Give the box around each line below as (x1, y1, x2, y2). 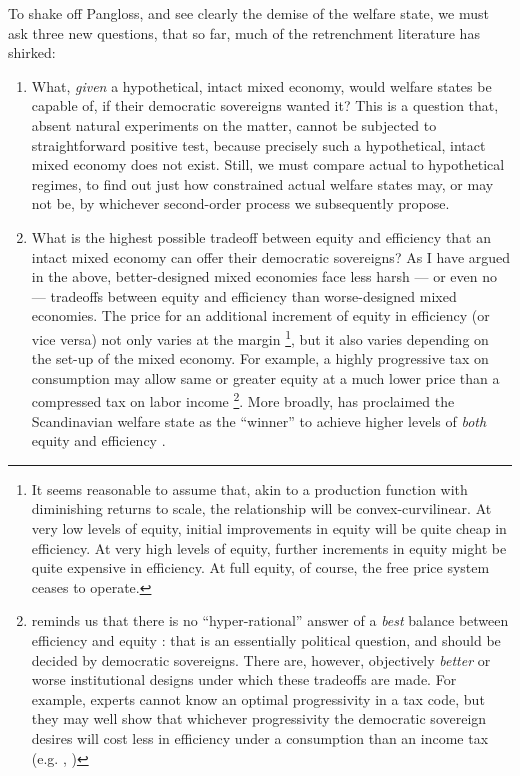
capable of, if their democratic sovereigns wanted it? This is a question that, (31, 95, 499, 116)
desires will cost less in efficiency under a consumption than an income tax (31, 727, 489, 748)
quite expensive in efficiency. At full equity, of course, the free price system (31, 557, 490, 578)
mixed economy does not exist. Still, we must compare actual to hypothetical (31, 154, 505, 175)
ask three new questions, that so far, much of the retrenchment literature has (8, 22, 480, 43)
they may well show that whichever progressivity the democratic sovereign (31, 708, 487, 729)
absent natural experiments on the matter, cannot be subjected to (31, 114, 437, 135)
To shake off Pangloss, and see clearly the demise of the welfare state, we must (8, 3, 489, 23)
